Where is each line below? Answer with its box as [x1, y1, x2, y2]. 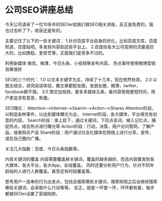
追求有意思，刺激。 [13, 95, 52, 100]
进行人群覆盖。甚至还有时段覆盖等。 [21, 168, 94, 174]
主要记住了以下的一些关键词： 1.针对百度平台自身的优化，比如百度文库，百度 [5, 37, 158, 44]
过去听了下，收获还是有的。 [9, 27, 64, 33]
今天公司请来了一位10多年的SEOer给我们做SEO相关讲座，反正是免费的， [5, 21, 149, 27]
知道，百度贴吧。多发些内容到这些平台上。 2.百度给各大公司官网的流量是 [5, 44, 150, 50]
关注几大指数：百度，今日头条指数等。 [5, 146, 81, 151]
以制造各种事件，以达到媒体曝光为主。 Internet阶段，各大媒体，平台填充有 [5, 111, 153, 117]
